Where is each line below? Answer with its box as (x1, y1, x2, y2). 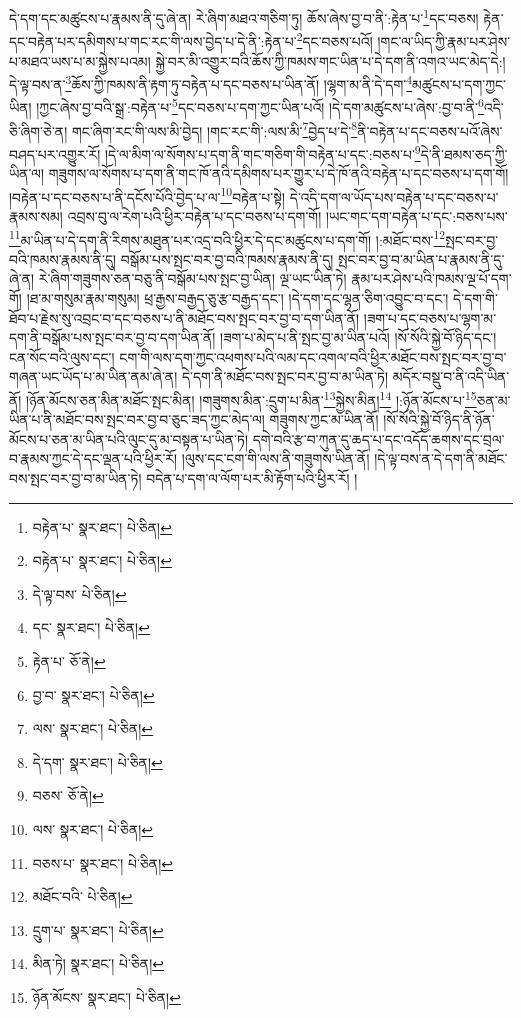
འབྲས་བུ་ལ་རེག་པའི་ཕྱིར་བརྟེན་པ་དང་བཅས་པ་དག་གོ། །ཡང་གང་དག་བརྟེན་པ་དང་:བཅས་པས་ (67, 205, 508, 226)
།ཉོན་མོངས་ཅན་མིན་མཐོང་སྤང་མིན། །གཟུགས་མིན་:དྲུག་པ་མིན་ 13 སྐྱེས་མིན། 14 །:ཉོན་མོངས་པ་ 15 (26, 386, 477, 410)
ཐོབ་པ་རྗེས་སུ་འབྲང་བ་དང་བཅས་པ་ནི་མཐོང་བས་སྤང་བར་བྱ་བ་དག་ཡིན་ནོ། (9, 307, 360, 328)
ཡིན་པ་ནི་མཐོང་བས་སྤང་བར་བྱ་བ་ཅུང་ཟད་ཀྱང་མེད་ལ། (9, 409, 265, 430)
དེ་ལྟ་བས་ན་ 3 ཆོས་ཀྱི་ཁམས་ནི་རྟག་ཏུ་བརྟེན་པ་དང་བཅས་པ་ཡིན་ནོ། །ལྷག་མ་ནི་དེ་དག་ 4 (9, 71, 413, 94)
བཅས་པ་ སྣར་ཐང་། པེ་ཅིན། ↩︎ (32, 852, 173, 873)
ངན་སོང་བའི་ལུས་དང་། (9, 346, 115, 367)
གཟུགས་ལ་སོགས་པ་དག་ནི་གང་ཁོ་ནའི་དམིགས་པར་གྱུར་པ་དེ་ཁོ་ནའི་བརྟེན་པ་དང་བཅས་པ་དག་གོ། (48, 163, 509, 184)
